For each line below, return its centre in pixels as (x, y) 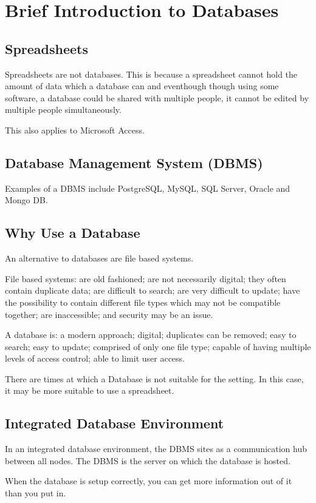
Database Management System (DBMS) (134, 162)
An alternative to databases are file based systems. (99, 258)
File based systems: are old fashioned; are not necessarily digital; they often (146, 278)
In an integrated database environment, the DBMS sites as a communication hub (156, 449)
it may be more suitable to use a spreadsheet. (90, 390)
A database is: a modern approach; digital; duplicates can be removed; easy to (151, 335)
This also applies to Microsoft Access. (75, 130)
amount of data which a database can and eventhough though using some (142, 86)
